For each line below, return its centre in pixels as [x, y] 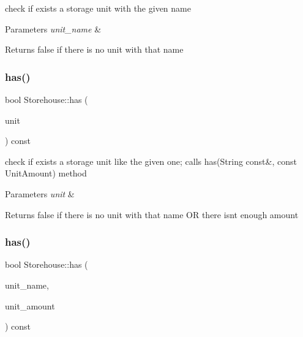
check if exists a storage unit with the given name [98, 8]
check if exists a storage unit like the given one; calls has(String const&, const [151, 161]
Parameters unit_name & [53, 28]
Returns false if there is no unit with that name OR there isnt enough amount [152, 214]
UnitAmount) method [46, 173]
